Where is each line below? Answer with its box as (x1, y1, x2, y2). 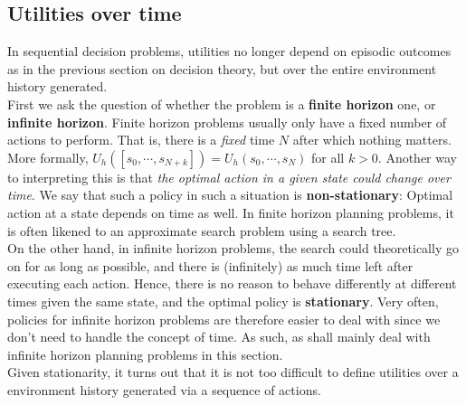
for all (310, 147, 345, 166)
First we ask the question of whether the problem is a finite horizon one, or (7, 94, 436, 113)
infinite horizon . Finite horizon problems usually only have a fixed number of (7, 112, 447, 131)
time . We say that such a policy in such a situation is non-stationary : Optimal (7, 185, 453, 204)
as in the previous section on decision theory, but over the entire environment (7, 59, 437, 78)
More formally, (7, 147, 89, 166)
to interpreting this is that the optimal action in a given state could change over (7, 167, 451, 186)
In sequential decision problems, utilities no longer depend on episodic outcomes (7, 42, 452, 61)
